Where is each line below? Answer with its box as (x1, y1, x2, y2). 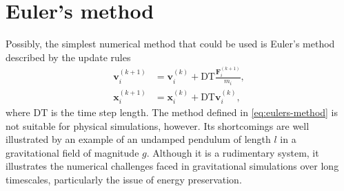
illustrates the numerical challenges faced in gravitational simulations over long (6, 159, 339, 173)
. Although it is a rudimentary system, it (146, 145, 319, 159)
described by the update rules (6, 49, 131, 64)
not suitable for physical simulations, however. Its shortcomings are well (6, 118, 310, 133)
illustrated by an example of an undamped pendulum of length (6, 132, 271, 146)
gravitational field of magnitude (6, 145, 139, 159)
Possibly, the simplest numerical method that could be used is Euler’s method (6, 36, 335, 51)
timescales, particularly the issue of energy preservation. (6, 172, 242, 186)
